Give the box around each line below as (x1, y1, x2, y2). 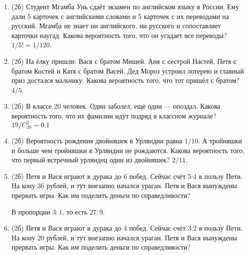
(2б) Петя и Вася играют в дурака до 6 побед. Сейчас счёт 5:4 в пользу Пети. (11, 171, 243, 181)
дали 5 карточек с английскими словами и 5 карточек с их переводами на (11, 11, 229, 21)
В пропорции (11, 206, 51, 216)
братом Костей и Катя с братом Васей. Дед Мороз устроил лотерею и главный (11, 65, 244, 76)
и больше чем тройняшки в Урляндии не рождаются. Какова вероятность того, (11, 145, 245, 155)
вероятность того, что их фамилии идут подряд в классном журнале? (11, 110, 216, 120)
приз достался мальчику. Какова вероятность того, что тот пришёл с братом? (11, 75, 240, 85)
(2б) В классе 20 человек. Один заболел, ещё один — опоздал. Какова (11, 101, 220, 111)
